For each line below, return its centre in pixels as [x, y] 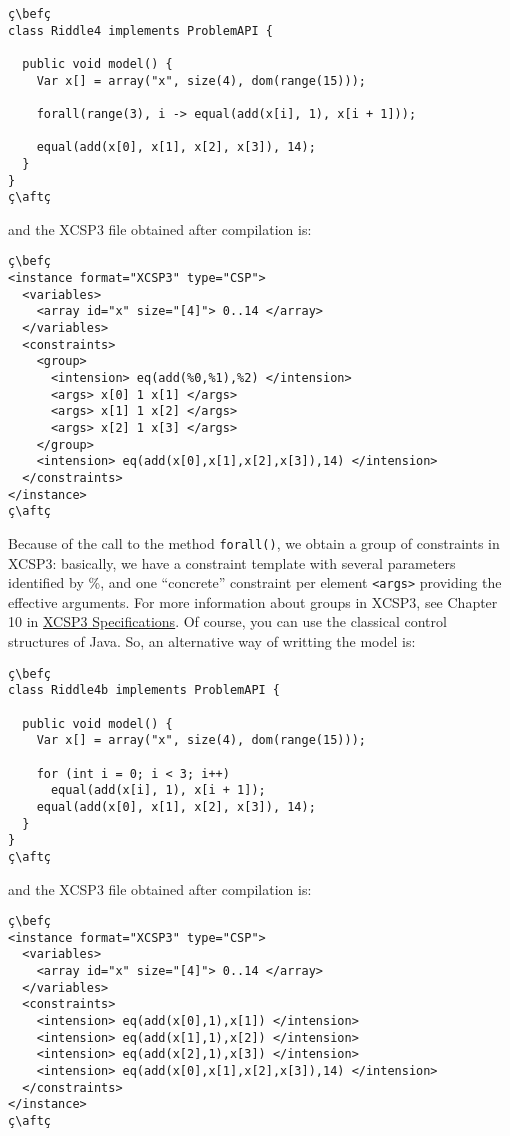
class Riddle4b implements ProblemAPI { [144, 690]
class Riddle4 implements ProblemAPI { [140, 30]
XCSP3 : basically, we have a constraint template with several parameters [232, 562]
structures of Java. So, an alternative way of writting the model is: [212, 641]
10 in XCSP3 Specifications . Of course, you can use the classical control [227, 621]
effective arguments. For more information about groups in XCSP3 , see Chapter [253, 601]
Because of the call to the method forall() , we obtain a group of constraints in [254, 542]
